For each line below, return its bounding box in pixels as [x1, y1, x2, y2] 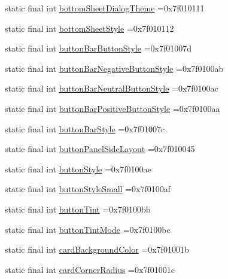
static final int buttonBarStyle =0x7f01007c [5, 122, 165, 135]
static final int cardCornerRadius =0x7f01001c [5, 263, 175, 275]
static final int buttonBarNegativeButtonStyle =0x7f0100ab [5, 62, 224, 74]
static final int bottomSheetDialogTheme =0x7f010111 [5, 2, 205, 14]
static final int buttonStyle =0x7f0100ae [5, 162, 151, 175]
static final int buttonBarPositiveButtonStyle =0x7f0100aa [5, 102, 220, 114]
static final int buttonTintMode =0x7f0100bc [5, 223, 171, 235]
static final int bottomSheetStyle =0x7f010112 [5, 22, 174, 34]
